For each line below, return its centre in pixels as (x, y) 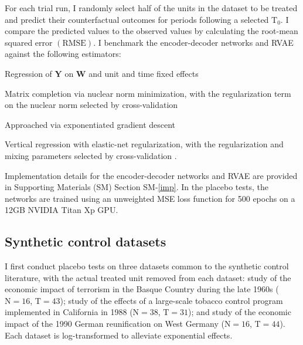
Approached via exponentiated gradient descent (90, 124)
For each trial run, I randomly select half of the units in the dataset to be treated (151, 8)
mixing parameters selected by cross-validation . (91, 155)
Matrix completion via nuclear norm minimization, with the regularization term (148, 93)
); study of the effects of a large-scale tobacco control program (171, 300)
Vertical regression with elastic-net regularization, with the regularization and (144, 144)
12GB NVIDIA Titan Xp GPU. (62, 210)
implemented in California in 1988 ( (69, 312)
